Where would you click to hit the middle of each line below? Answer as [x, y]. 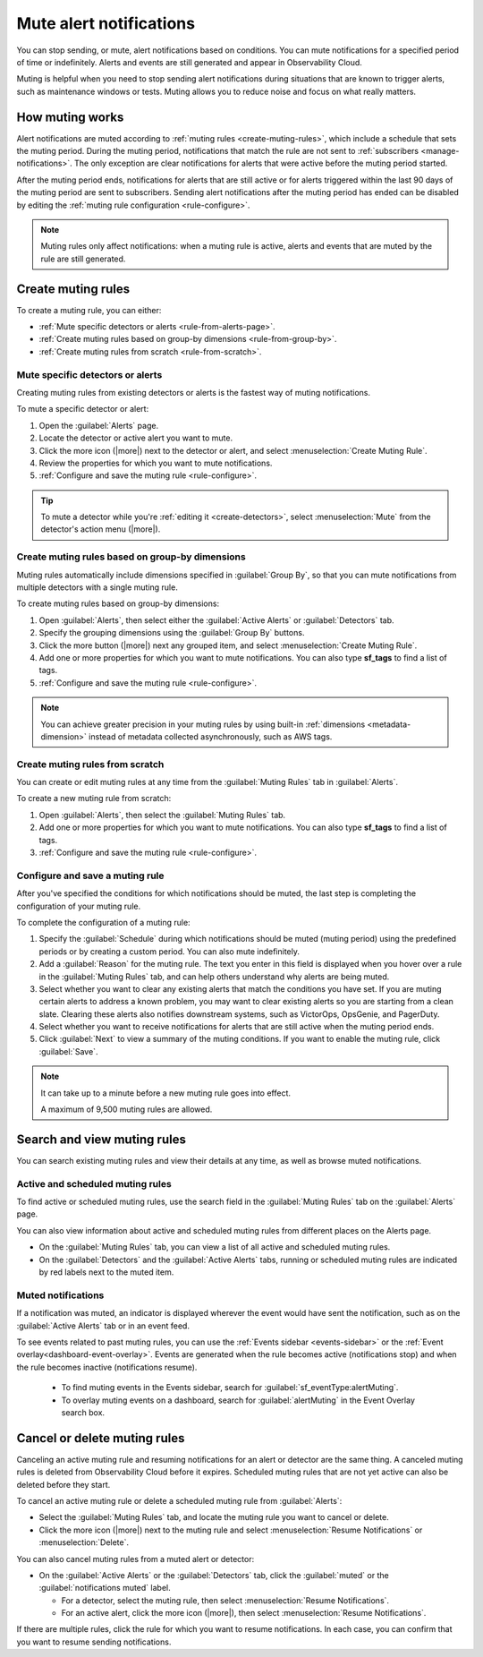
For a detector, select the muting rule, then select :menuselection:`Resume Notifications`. [225, 1600]
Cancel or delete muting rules [101, 1438]
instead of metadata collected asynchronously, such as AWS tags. [210, 736]
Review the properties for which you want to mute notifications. [156, 463]
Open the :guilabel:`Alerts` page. [99, 425]
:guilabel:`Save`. [68, 1051]
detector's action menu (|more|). [101, 529]
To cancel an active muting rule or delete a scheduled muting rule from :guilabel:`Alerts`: [179, 1500]
